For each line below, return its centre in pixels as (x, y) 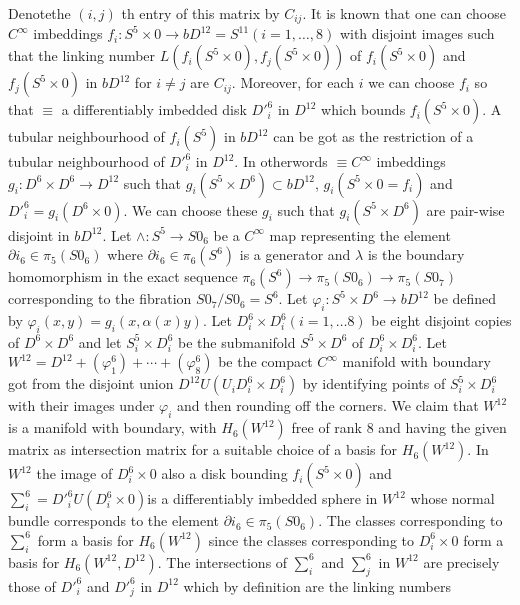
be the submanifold (236, 341)
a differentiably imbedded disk (154, 109)
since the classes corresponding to (311, 539)
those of (32, 585)
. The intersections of (222, 561)
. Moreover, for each (293, 82)
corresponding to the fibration (100, 298)
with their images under (81, 405)
